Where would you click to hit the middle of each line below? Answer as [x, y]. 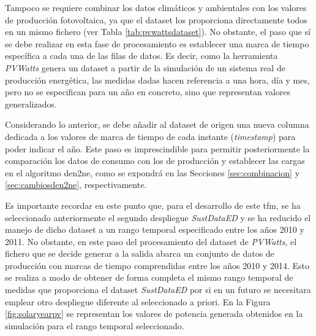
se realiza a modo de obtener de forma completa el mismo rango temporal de [149, 277]
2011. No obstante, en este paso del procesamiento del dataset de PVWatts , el [151, 241]
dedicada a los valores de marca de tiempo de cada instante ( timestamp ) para [150, 136]
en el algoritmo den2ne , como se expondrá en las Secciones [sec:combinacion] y [152, 172]
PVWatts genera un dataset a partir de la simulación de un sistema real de [145, 67]
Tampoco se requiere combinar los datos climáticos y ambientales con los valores [156, 7]
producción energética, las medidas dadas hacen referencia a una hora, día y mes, [157, 80]
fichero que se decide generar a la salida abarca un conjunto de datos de [140, 253]
